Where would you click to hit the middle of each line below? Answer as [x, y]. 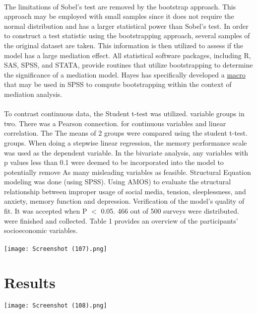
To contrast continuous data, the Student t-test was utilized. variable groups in [124, 114]
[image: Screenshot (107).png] [56, 249]
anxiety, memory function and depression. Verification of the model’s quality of [124, 201]
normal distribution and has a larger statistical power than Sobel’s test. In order [126, 26]
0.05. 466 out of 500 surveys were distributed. [170, 211]
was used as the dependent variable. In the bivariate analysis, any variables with [126, 152]
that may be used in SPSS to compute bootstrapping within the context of [118, 84]
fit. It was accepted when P [46, 211]
